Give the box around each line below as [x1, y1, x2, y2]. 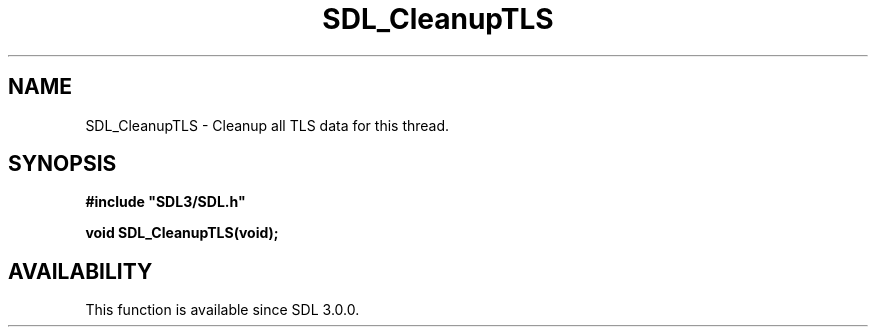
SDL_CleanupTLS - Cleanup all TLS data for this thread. [85, 116, 450, 134]
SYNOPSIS [8, 151, 117, 177]
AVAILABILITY [8, 258, 153, 284]
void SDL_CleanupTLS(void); [85, 224, 279, 242]
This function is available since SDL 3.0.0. [85, 301, 360, 319]
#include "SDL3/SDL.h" [85, 193, 246, 211]
